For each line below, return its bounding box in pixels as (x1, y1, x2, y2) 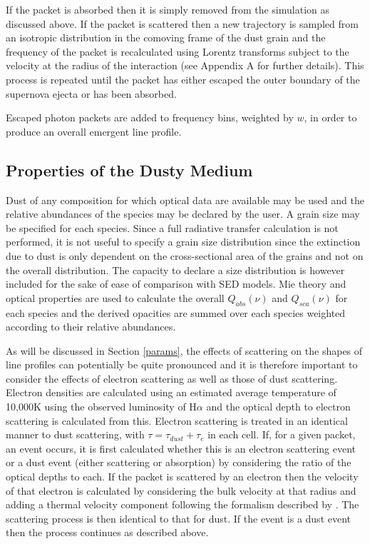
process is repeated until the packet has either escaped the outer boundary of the (6, 71, 360, 86)
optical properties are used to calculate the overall (6, 290, 225, 305)
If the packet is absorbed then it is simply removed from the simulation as (6, 2, 329, 16)
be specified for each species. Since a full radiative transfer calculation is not (6, 220, 339, 235)
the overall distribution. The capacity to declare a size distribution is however (6, 262, 345, 277)
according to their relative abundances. (6, 319, 176, 334)
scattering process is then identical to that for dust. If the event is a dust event (6, 510, 351, 525)
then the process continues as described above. (6, 525, 209, 540)
